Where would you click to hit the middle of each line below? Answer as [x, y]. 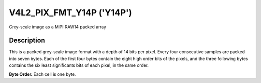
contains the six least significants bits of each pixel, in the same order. [79, 65]
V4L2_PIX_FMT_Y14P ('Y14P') [71, 12]
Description [27, 41]
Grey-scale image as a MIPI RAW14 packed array [58, 27]
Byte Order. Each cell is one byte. [43, 74]
